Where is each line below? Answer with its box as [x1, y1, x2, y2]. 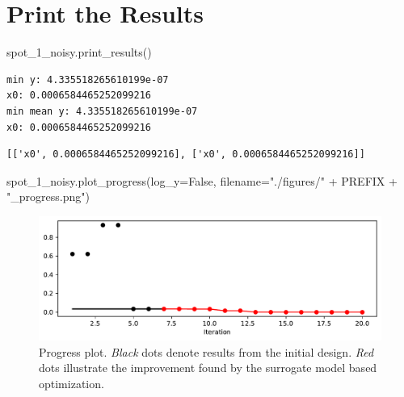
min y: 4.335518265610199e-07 [6, 73, 169, 86]
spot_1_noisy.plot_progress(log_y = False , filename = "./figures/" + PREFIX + [6, 172, 398, 189]
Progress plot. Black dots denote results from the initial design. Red [39, 343, 374, 360]
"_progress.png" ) [6, 188, 90, 205]
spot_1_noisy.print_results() [6, 44, 152, 61]
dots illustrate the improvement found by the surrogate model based [39, 359, 377, 376]
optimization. [39, 374, 104, 391]
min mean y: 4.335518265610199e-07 [6, 105, 198, 117]
